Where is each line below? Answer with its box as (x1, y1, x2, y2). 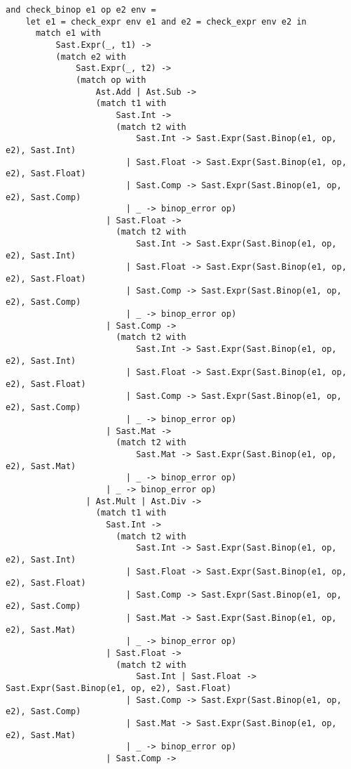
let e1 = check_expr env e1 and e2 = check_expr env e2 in (25, 16, 307, 27)
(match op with (76, 74, 146, 85)
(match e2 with (55, 51, 126, 62)
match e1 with (35, 28, 102, 39)
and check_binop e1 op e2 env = (6, 5, 156, 15)
